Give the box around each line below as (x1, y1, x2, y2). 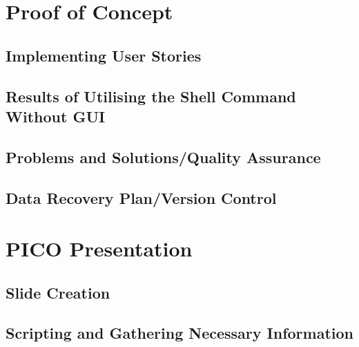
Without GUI (6, 105, 106, 126)
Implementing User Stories (6, 44, 202, 66)
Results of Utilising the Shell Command (6, 85, 296, 106)
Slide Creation (6, 281, 110, 303)
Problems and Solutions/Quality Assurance (6, 146, 321, 167)
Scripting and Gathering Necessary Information (6, 322, 353, 344)
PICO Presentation (6, 234, 193, 263)
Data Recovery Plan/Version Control (6, 187, 277, 208)
